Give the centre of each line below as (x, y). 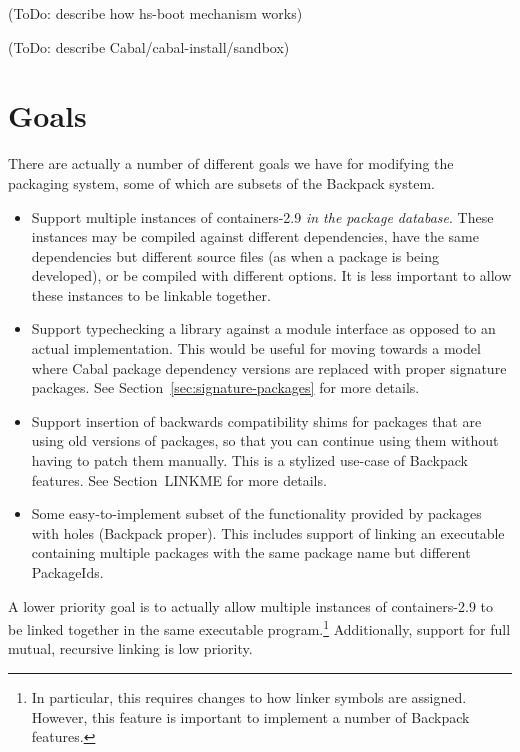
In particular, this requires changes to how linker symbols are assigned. (249, 697)
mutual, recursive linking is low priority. (130, 648)
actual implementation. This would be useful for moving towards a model (256, 348)
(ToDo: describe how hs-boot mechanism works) (155, 13)
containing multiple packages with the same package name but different (251, 552)
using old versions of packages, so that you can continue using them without (265, 440)
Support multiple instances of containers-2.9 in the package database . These (262, 216)
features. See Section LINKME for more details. (179, 479)
